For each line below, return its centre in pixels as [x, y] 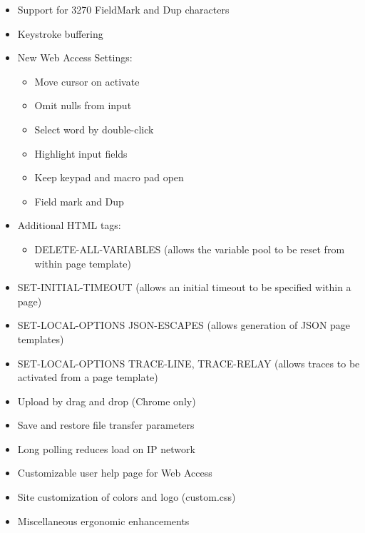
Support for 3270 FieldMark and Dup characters [123, 9]
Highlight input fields [81, 153]
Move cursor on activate [87, 81]
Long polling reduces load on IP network [106, 448]
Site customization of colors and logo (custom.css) [127, 497]
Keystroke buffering [60, 33]
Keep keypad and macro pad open [109, 177]
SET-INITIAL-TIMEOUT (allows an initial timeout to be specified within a [184, 287]
